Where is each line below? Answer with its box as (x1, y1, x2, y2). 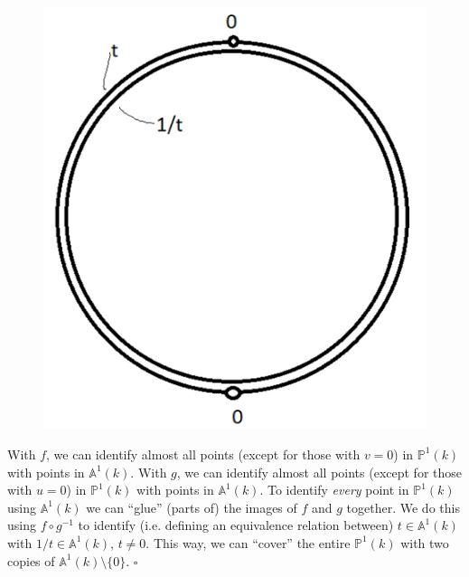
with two (400, 533, 449, 552)
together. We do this (346, 497, 460, 516)
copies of (7, 551, 55, 570)
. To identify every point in (259, 480, 409, 499)
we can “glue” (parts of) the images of (86, 497, 297, 516)
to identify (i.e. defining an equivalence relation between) (78, 516, 394, 534)
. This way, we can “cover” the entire (145, 533, 351, 552)
